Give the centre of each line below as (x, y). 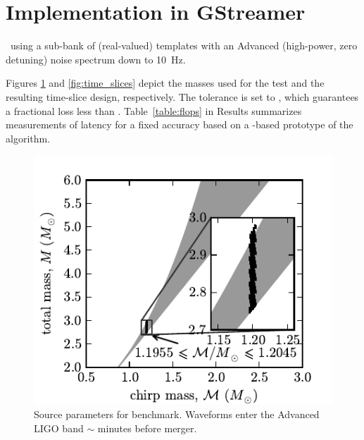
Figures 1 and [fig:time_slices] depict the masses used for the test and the (165, 83)
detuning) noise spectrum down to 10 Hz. (96, 59)
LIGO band (59, 428)
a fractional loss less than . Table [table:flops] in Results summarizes (154, 110)
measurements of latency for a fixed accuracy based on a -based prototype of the (180, 124)
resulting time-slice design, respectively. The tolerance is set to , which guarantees (182, 96)
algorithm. (28, 138)
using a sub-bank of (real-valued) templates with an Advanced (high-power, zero (184, 45)
